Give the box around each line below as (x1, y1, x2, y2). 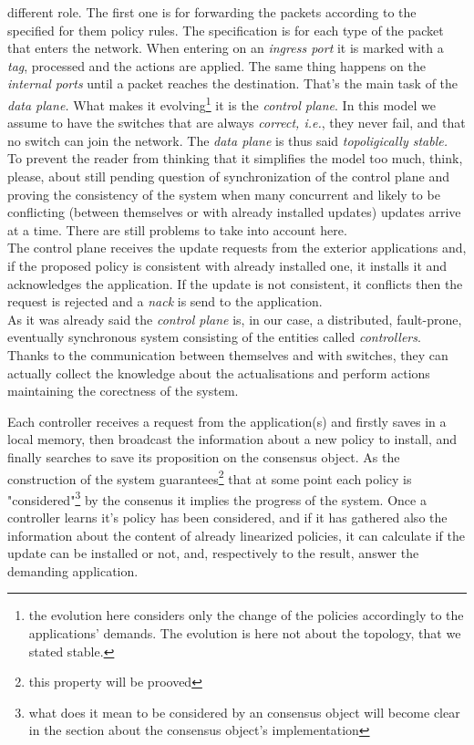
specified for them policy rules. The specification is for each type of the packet (7, 20, 444, 39)
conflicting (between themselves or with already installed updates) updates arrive (7, 202, 461, 222)
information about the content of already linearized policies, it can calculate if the (7, 525, 465, 544)
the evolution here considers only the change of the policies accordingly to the (28, 605, 464, 625)
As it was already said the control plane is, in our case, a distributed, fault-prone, (7, 309, 462, 328)
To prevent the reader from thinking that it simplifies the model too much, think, (7, 149, 463, 168)
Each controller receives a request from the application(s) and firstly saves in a (7, 411, 447, 430)
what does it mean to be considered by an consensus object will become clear (28, 702, 460, 721)
